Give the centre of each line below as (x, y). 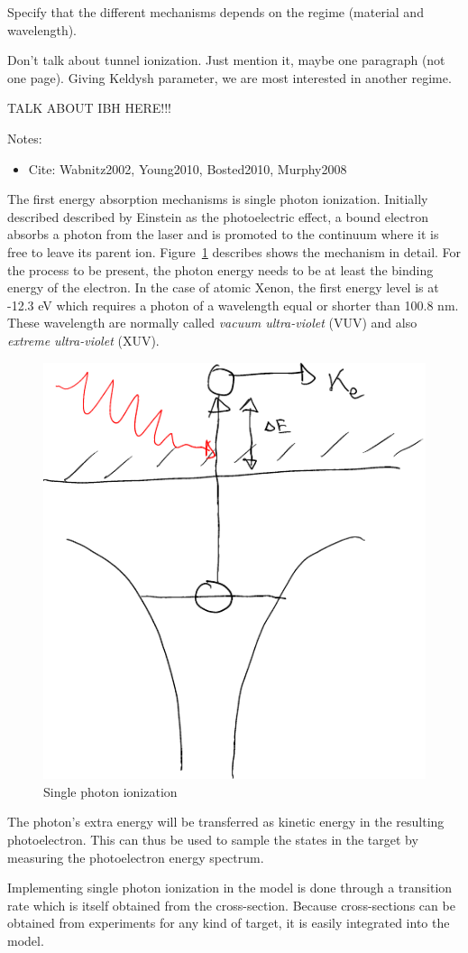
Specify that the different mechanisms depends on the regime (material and (216, 12)
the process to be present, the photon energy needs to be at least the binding (220, 269)
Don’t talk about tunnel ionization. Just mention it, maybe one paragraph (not (226, 60)
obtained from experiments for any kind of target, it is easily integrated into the (229, 923)
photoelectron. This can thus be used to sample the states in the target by (213, 839)
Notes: (25, 138)
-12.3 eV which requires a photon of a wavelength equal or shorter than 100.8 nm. (233, 305)
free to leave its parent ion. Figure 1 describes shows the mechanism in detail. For (234, 251)
